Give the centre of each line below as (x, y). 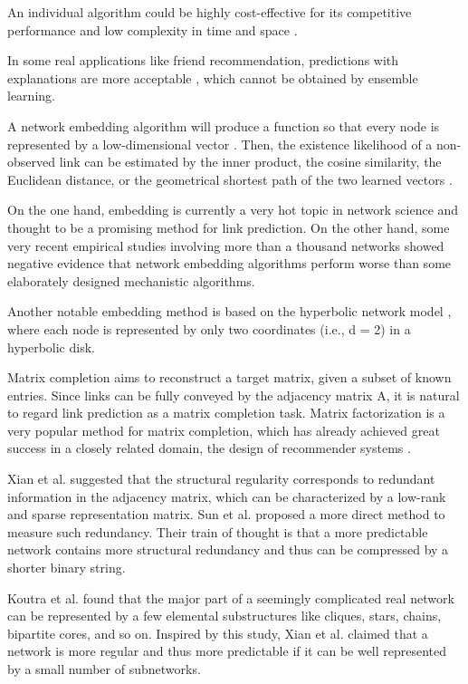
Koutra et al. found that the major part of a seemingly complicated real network (231, 597)
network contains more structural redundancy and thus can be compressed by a (228, 549)
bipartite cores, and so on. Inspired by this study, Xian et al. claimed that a (218, 633)
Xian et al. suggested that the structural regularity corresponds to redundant (221, 479)
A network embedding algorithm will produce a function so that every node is (224, 125)
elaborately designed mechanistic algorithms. (131, 280)
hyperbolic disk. (51, 347)
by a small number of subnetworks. (104, 669)
